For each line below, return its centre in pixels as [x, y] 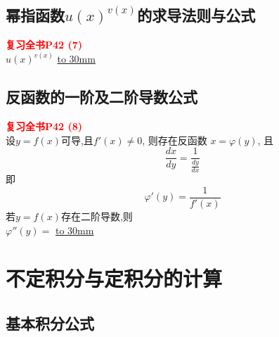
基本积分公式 [50, 323]
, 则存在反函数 [175, 140]
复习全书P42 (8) [44, 126]
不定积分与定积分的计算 [114, 278]
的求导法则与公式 [196, 15]
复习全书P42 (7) [44, 45]
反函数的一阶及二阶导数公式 [102, 97]
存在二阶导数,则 [97, 216]
